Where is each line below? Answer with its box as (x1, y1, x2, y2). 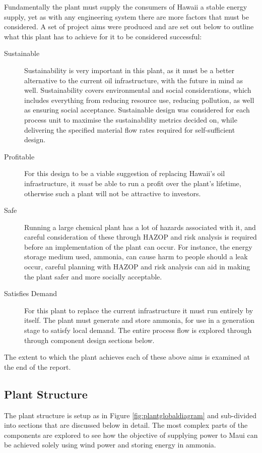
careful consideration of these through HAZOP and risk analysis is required (24, 232, 257, 242)
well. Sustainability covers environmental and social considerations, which (24, 85, 251, 95)
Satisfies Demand (4, 288, 57, 299)
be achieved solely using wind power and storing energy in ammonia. (4, 439, 216, 450)
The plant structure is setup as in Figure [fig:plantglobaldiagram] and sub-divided (4, 410, 256, 420)
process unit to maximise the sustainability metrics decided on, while (24, 114, 237, 125)
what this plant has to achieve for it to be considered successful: (4, 31, 202, 41)
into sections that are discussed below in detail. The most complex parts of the (4, 420, 248, 430)
